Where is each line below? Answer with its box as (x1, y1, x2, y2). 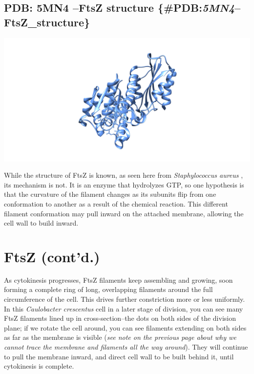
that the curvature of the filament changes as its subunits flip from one (4, 189, 216, 199)
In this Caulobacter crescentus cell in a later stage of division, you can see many (4, 303, 243, 313)
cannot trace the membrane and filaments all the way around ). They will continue (4, 342, 248, 352)
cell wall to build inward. (4, 218, 79, 228)
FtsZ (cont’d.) (4, 246, 100, 266)
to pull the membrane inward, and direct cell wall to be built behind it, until (4, 351, 234, 361)
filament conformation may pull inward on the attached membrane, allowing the (4, 208, 244, 218)
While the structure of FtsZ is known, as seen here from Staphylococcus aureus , (4, 170, 243, 180)
